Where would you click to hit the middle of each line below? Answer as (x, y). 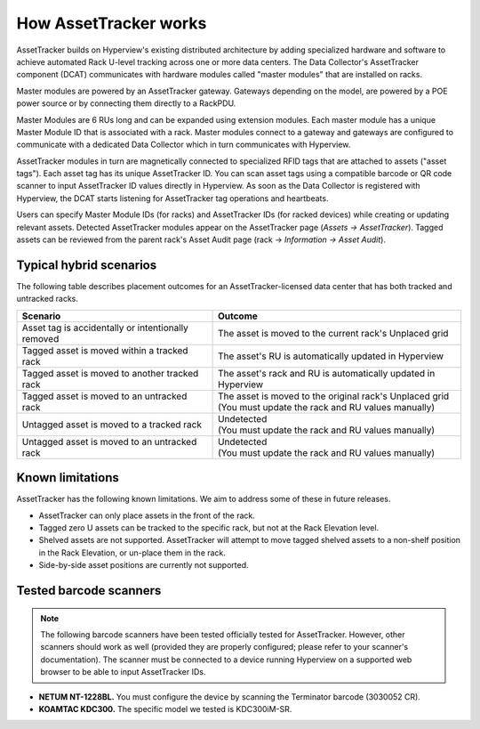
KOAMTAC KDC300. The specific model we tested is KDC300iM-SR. (165, 709)
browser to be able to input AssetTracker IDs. (123, 672)
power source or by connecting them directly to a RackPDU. (126, 103)
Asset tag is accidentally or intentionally (105, 328)
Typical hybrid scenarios (87, 265)
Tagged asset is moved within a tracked (105, 350)
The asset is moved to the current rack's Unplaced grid (333, 333)
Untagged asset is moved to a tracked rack (112, 425)
